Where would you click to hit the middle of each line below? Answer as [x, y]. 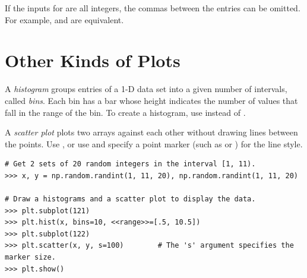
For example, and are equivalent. [64, 19]
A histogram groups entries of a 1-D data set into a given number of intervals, [146, 89]
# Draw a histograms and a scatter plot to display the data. [130, 199]
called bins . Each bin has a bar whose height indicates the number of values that [151, 100]
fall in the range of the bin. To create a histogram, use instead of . [125, 112]
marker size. [30, 258]
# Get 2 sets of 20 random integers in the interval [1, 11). [130, 164]
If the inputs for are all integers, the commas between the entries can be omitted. [153, 8]
